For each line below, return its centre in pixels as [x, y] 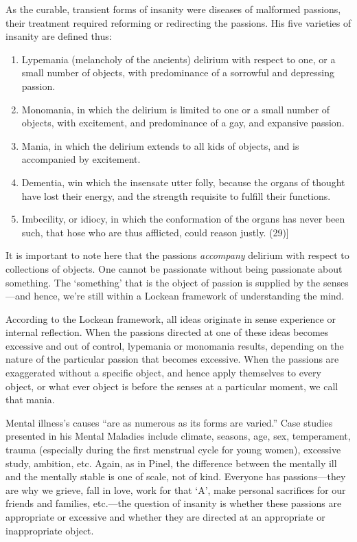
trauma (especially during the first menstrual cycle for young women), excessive [173, 450]
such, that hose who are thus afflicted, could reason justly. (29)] [155, 232]
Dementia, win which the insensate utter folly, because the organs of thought [183, 182]
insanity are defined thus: [59, 36]
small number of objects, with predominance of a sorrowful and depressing [178, 72]
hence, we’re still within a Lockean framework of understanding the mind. [189, 296]
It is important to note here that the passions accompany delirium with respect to [177, 255]
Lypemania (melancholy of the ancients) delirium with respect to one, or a [178, 59]
